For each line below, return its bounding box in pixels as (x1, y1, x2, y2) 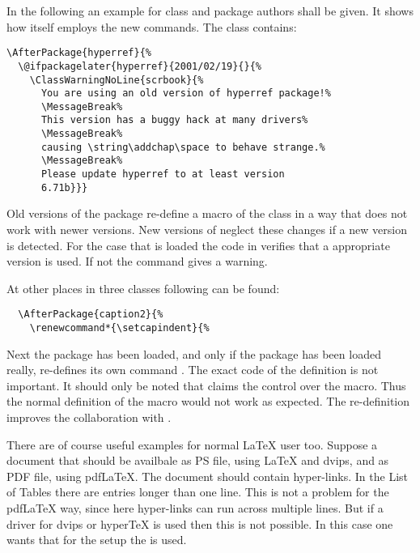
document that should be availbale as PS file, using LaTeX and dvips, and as (6, 452, 389, 469)
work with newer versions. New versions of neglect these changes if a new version (6, 221, 407, 237)
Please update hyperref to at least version (40, 168, 285, 181)
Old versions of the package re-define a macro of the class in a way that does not (6, 205, 408, 222)
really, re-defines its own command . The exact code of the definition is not (6, 361, 379, 378)
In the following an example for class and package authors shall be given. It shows (6, 2, 414, 19)
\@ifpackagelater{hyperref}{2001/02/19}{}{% (18, 60, 261, 72)
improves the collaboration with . (6, 409, 172, 426)
